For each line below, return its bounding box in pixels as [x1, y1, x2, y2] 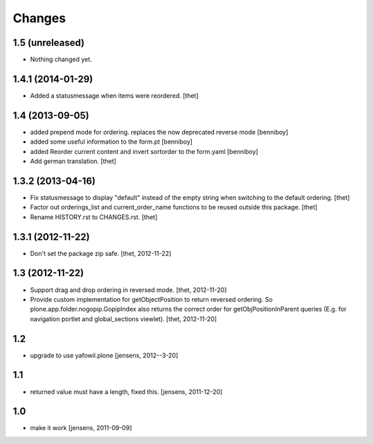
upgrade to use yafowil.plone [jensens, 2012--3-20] [30, 351, 179, 359]
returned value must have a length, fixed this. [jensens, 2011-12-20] [30, 387, 223, 395]
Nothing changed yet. [30, 55, 93, 64]
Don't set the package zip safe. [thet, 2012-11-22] [30, 249, 172, 257]
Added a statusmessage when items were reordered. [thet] [30, 91, 199, 100]
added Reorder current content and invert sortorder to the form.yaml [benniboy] [30, 147, 259, 155]
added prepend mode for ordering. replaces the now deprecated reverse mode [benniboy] [30, 128, 289, 136]
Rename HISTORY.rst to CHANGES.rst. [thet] [30, 212, 158, 221]
